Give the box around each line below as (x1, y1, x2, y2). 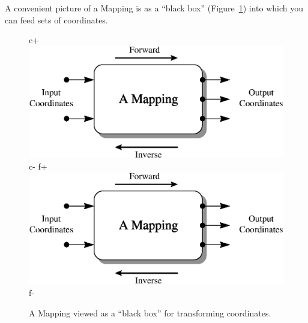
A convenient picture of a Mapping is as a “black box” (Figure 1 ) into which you (5, 2, 304, 14)
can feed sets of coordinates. (5, 13, 108, 26)
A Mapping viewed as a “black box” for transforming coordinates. (29, 306, 271, 319)
